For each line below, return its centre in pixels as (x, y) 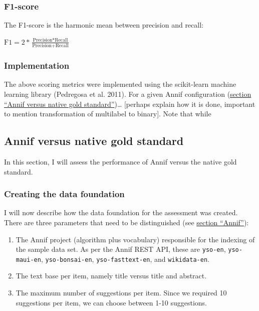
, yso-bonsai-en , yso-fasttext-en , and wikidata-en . (125, 259)
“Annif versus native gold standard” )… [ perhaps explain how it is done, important (130, 104)
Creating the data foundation (64, 194)
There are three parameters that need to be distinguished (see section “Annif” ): (126, 222)
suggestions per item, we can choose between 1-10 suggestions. (111, 302)
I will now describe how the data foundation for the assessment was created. (121, 212)
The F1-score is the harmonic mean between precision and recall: (104, 25)
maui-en (28, 260)
